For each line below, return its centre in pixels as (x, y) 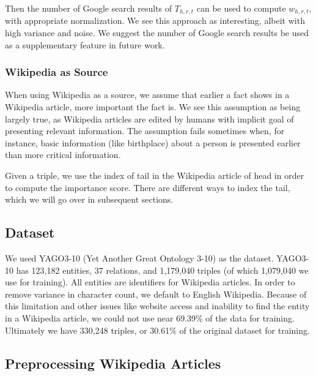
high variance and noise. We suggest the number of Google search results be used (157, 33)
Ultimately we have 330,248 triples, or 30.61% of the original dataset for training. (157, 330)
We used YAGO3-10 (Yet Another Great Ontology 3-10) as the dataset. (139, 258)
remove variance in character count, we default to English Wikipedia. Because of (156, 294)
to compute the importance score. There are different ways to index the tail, (148, 187)
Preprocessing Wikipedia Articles (113, 363)
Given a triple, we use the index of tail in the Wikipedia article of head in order (155, 175)
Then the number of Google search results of (89, 8)
